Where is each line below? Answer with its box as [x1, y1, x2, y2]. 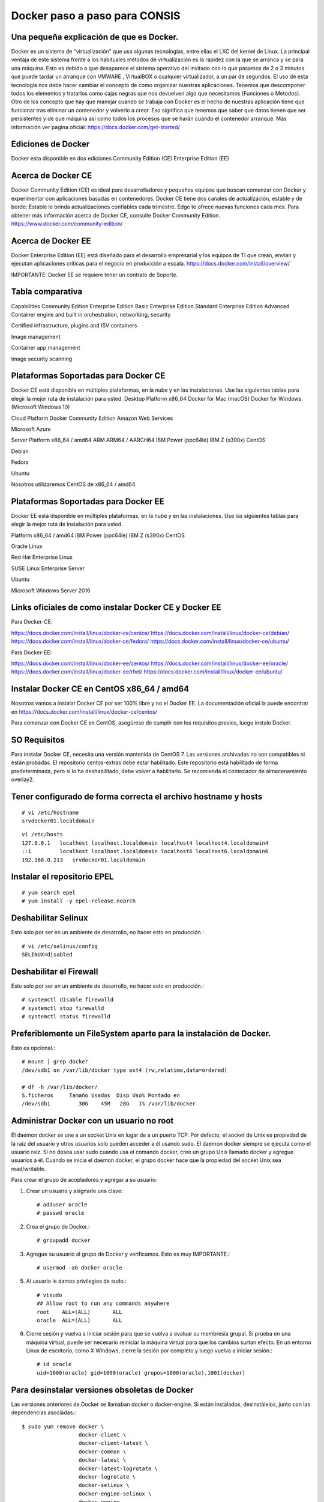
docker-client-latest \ [78, 1440, 149, 1447]
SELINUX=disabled [22, 951, 73, 958]
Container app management [11, 344, 80, 351]
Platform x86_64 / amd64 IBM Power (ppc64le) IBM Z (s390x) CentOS [11, 532, 185, 539]
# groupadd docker [37, 1237, 91, 1244]
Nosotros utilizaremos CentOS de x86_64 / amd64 [11, 481, 136, 488]
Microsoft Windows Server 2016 [11, 586, 91, 594]
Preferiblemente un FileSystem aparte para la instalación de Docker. [11, 1028, 271, 1039]
